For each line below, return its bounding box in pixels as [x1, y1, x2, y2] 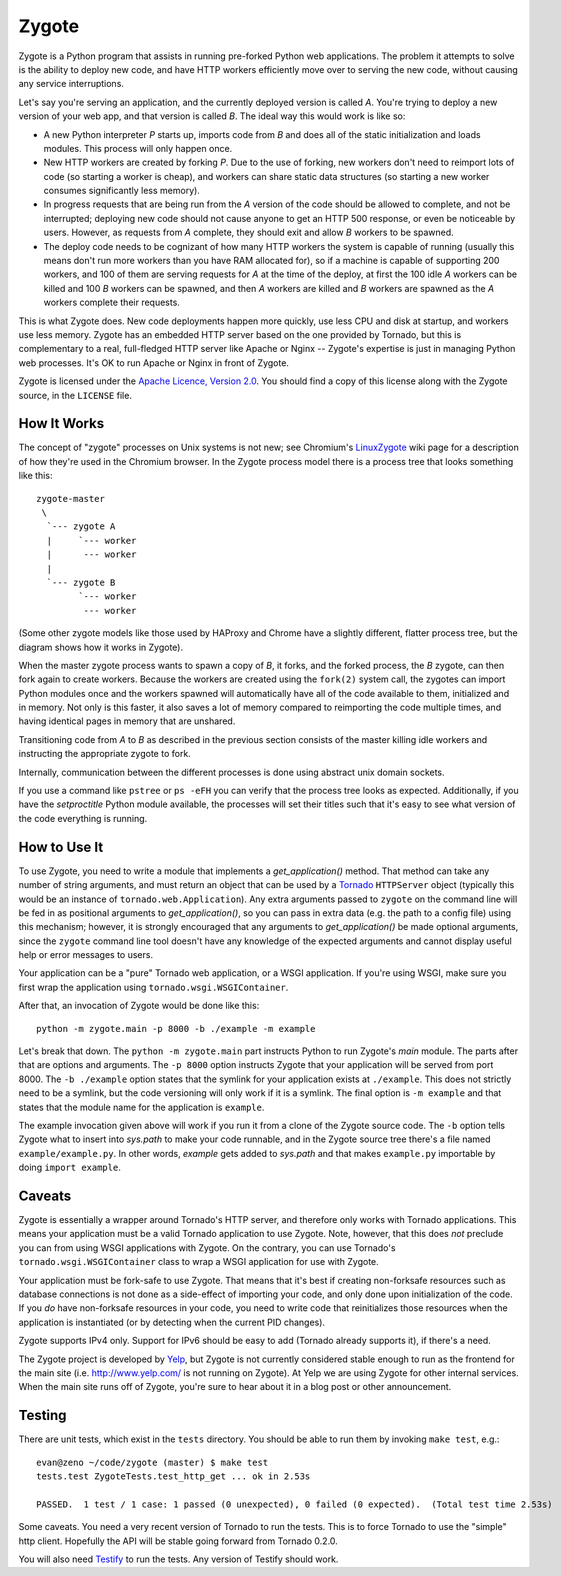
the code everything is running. [18, 812, 148, 824]
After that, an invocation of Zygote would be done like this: [18, 1000, 260, 1012]
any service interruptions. [18, 78, 125, 90]
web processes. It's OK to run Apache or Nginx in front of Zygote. [18, 356, 290, 369]
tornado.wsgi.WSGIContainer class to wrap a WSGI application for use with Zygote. [18, 1256, 379, 1268]
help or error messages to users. [18, 949, 154, 961]
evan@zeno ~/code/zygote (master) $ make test [36, 1456, 269, 1468]
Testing [18, 1407, 67, 1424]
